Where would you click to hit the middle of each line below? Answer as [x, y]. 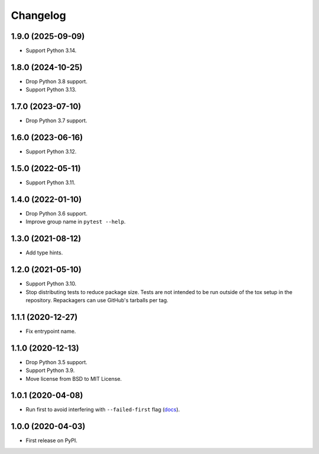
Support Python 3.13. [51, 90]
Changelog [38, 15]
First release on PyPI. [52, 440]
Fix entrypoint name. [51, 331]
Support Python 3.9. [50, 370]
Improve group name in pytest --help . [76, 222]
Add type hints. [44, 253]
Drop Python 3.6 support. [57, 213]
